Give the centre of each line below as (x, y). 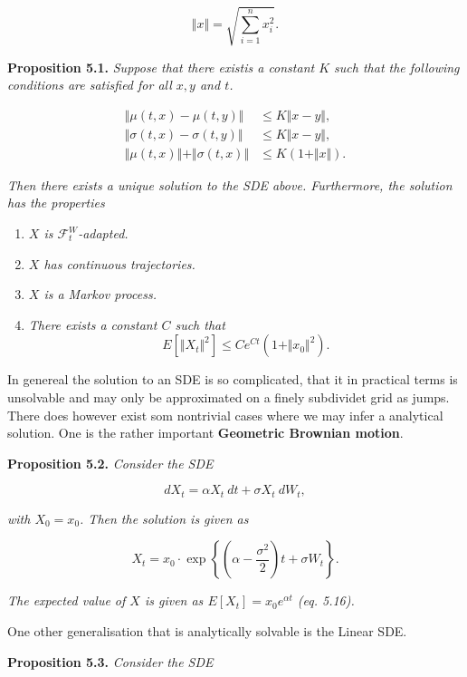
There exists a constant (93, 324)
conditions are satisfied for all (90, 85)
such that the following (397, 67)
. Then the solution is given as (164, 518)
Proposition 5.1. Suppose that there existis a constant (161, 67)
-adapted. (103, 233)
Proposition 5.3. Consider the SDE (110, 661)
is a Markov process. (100, 294)
